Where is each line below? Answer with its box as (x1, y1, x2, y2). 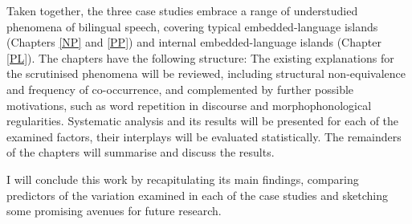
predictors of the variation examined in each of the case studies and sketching (6, 186, 388, 203)
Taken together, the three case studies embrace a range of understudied (6, 2, 358, 18)
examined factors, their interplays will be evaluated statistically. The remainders (6, 128, 402, 145)
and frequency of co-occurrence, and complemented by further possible (6, 80, 354, 97)
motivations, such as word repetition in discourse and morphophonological (6, 96, 372, 113)
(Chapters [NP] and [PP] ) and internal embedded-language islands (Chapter (6, 34, 381, 51)
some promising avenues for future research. (6, 202, 222, 219)
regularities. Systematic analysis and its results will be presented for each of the (6, 112, 399, 129)
